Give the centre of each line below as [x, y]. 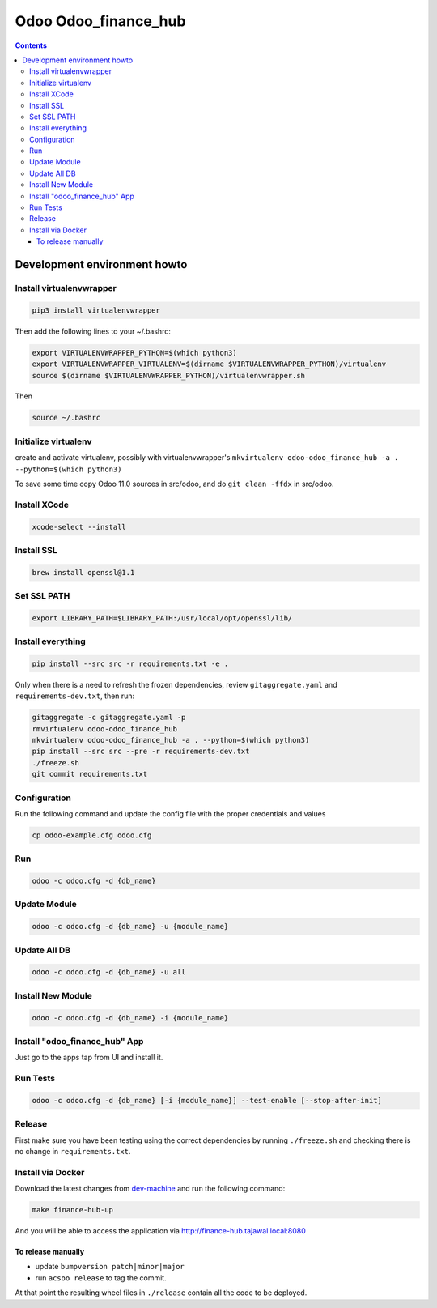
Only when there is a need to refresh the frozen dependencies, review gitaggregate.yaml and [176, 684]
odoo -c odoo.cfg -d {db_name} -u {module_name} [130, 927]
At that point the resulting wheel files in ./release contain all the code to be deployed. [161, 1293]
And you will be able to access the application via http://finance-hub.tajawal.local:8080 [161, 1231]
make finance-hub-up [72, 1210]
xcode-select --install [79, 527]
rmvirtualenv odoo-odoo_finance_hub [105, 729]
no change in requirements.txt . [73, 1151]
